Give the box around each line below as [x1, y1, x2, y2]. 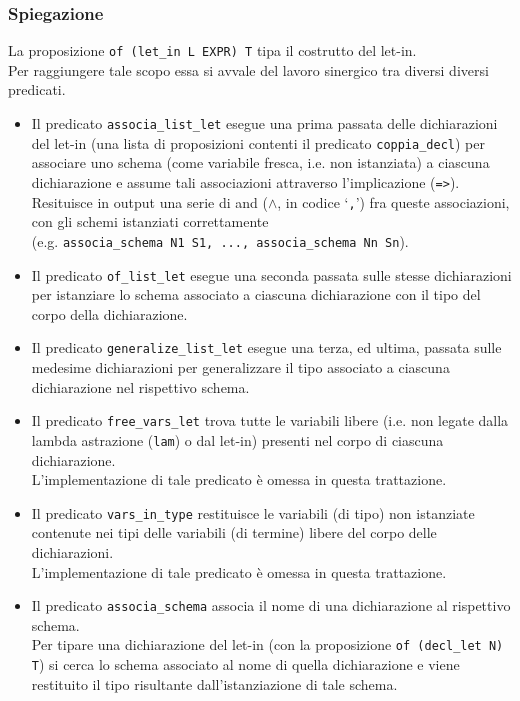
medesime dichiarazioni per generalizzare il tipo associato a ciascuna [31, 357, 450, 378]
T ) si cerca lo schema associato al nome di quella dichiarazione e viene [31, 654, 460, 675]
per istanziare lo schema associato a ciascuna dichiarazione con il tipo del [31, 284, 481, 305]
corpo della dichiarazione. [31, 303, 188, 324]
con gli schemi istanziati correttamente [31, 211, 269, 232]
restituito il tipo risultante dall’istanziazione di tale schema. [31, 673, 398, 694]
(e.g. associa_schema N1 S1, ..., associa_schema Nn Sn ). [31, 230, 409, 251]
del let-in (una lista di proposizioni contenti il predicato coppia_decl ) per [31, 132, 485, 153]
